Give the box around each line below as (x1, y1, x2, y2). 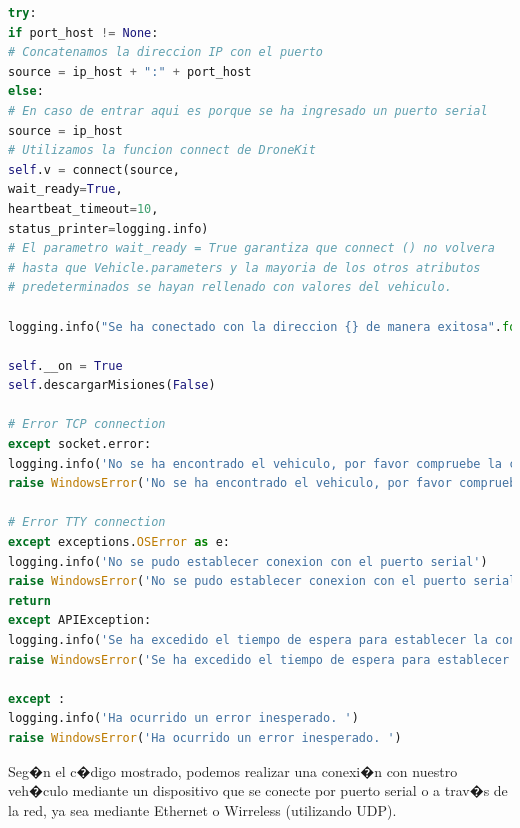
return (8, 593, 51, 608)
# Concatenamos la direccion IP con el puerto (8, 45, 323, 60)
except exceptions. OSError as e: (8, 535, 230, 550)
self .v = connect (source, (8, 162, 180, 177)
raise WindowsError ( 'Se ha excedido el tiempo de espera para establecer (8, 652, 510, 667)
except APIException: (8, 613, 152, 628)
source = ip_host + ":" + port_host (8, 64, 252, 79)
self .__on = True (8, 358, 123, 373)
